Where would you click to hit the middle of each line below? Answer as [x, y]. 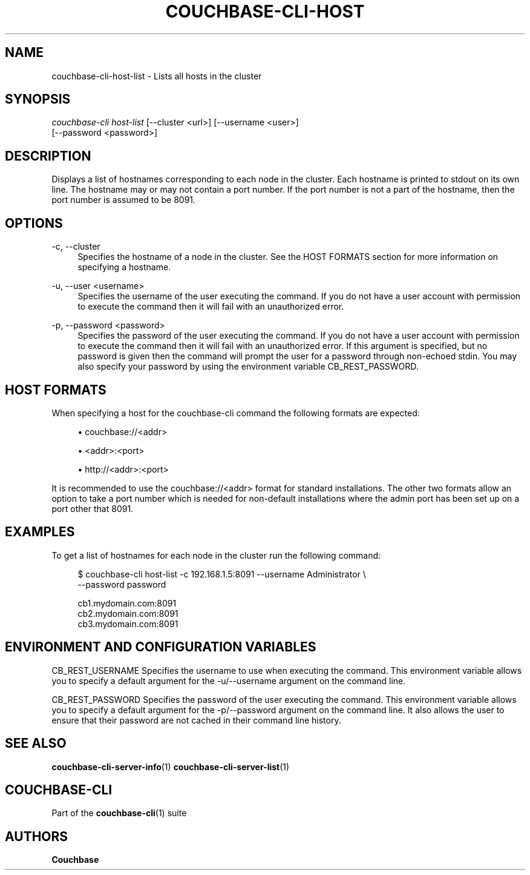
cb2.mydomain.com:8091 [128, 613]
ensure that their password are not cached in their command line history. [196, 720]
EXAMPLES [40, 532]
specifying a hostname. [124, 267]
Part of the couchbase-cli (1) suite [119, 813]
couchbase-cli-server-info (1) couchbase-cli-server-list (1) [171, 767]
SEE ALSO [36, 744]
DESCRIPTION [48, 156]
